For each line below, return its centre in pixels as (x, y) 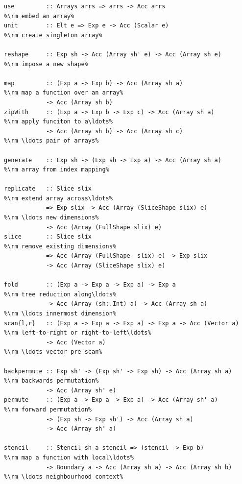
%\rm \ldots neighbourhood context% (64, 477)
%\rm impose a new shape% (46, 64)
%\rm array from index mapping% (57, 170)
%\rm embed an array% (39, 16)
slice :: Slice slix (48, 237)
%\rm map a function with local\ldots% (69, 457)
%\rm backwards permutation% (51, 381)
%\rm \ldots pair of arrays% (51, 141)
